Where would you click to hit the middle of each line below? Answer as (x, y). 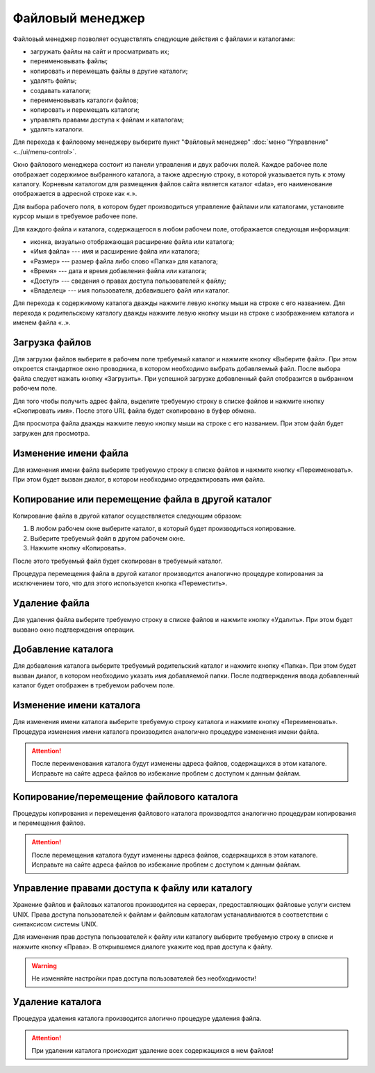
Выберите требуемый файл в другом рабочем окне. (108, 538)
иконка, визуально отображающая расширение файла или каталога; (132, 241)
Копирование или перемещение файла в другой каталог (142, 499)
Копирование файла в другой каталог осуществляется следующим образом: (127, 516)
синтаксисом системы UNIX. (56, 924)
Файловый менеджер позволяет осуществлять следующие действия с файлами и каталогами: (154, 39)
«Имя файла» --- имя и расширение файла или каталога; (115, 252)
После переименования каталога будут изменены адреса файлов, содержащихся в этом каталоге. (179, 764)
